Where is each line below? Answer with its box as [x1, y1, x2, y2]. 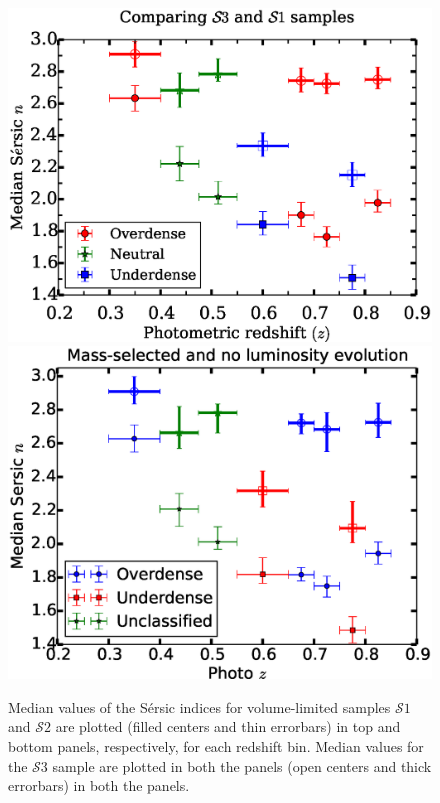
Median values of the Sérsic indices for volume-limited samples [8, 696, 391, 717]
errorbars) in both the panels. [8, 775, 190, 796]
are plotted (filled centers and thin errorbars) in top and [55, 716, 401, 737]
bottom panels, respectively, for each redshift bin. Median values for [8, 735, 424, 756]
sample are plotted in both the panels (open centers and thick [52, 755, 432, 776]
